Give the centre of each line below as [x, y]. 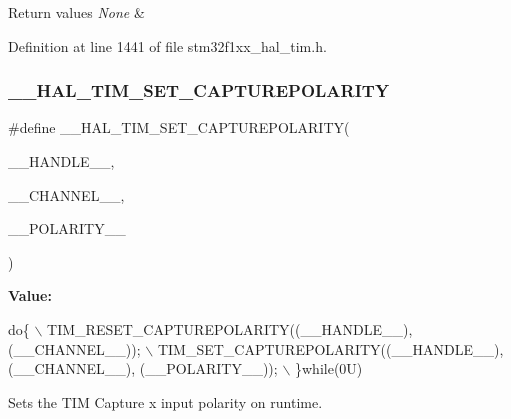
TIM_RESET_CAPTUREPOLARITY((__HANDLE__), [230, 328]
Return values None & [76, 12]
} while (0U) [328, 368]
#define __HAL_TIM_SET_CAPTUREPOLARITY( [179, 127]
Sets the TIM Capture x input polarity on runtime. [165, 401]
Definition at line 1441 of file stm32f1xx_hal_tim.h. [167, 45]
